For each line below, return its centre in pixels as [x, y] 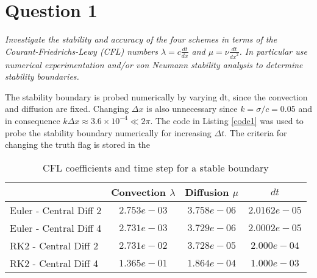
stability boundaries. [42, 76]
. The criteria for [256, 132]
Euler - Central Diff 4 [56, 228]
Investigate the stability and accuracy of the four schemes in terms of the [141, 39]
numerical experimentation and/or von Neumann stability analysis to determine [154, 64]
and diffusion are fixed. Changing [67, 109]
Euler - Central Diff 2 [56, 210]
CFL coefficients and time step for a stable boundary [156, 167]
